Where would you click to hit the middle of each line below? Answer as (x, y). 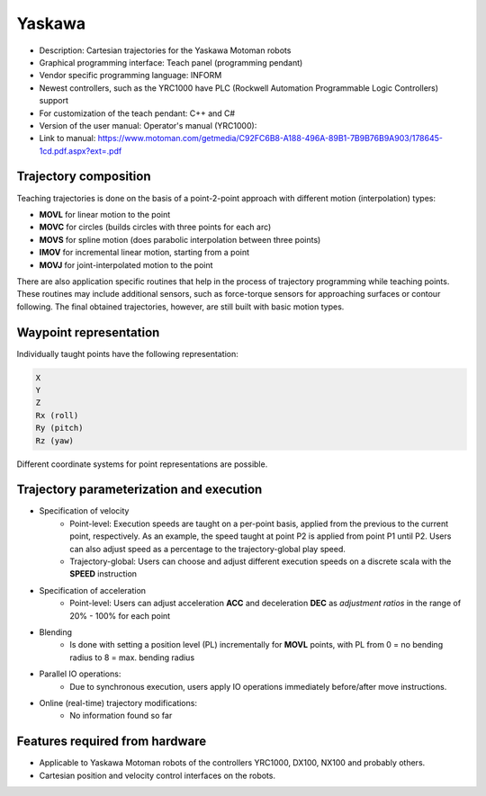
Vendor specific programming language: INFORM (130, 76)
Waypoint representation (88, 332)
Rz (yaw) (55, 440)
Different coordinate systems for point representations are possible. (142, 464)
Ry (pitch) (59, 428)
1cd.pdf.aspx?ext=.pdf (81, 151)
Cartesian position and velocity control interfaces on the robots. (157, 775)
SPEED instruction (103, 574)
